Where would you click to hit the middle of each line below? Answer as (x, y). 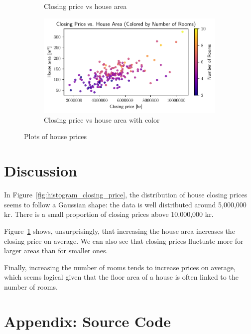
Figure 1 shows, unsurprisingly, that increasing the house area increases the (120, 231)
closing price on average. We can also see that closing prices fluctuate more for (124, 241)
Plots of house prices (56, 136)
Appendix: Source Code (87, 321)
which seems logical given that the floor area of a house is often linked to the (121, 277)
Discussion (41, 171)
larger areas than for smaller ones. (56, 250)
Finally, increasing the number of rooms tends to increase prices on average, (120, 267)
